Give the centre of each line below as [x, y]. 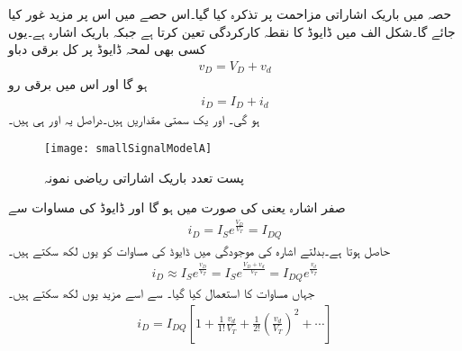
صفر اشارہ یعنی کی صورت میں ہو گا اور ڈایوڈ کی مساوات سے [177, 207]
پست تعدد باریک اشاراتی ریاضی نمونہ [144, 177]
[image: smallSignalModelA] [128, 148]
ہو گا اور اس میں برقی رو [78, 84]
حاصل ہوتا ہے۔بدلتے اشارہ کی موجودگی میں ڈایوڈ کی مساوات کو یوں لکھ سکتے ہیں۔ [199, 250]
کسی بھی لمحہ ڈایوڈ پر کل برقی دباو [107, 49]
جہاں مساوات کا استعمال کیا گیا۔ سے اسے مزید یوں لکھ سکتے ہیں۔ [162, 292]
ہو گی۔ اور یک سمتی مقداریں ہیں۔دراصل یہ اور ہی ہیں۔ [134, 119]
